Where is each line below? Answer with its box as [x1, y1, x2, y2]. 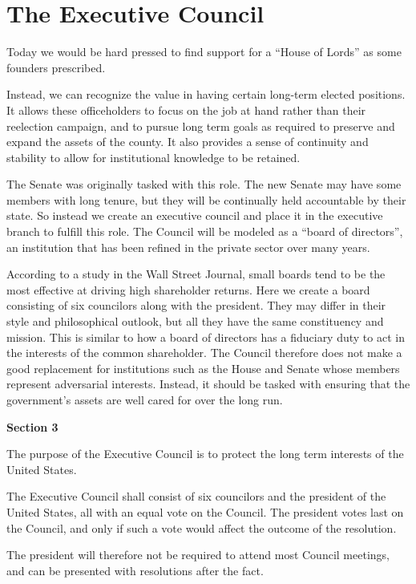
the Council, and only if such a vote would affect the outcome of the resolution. [6, 519, 397, 536]
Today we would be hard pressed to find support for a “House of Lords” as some [6, 43, 402, 60]
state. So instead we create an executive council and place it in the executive [6, 207, 383, 224]
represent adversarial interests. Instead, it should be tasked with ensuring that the [6, 375, 410, 392]
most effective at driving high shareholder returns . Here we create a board [6, 281, 370, 298]
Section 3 [6, 418, 59, 435]
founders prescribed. [6, 59, 106, 75]
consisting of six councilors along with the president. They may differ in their [6, 297, 386, 314]
